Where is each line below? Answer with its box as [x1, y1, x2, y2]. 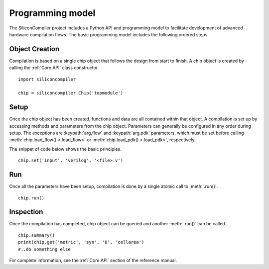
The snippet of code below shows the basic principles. [9, 146, 122, 152]
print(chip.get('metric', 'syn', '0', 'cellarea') [18, 239, 144, 245]
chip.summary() [18, 232, 55, 238]
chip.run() [18, 195, 45, 201]
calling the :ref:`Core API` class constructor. [9, 65, 99, 71]
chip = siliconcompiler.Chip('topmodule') [18, 90, 124, 96]
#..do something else [18, 246, 71, 252]
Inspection [9, 208, 43, 216]
